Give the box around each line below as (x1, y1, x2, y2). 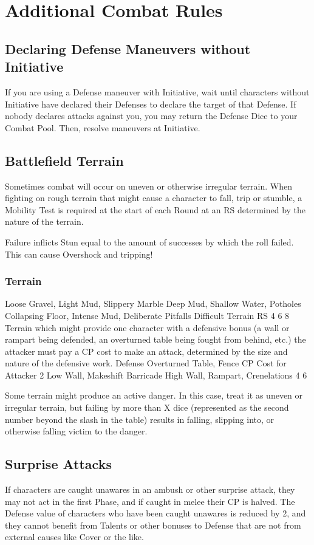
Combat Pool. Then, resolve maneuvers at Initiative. (5, 121, 200, 134)
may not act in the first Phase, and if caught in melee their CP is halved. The (5, 495, 295, 507)
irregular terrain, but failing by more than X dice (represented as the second (5, 401, 289, 414)
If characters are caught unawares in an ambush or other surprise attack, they (5, 483, 295, 496)
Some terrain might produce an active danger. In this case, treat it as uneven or (5, 389, 303, 402)
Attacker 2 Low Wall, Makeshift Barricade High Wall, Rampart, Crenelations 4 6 (5, 368, 307, 381)
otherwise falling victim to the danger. (5, 425, 148, 437)
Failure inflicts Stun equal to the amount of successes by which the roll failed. (5, 235, 294, 248)
